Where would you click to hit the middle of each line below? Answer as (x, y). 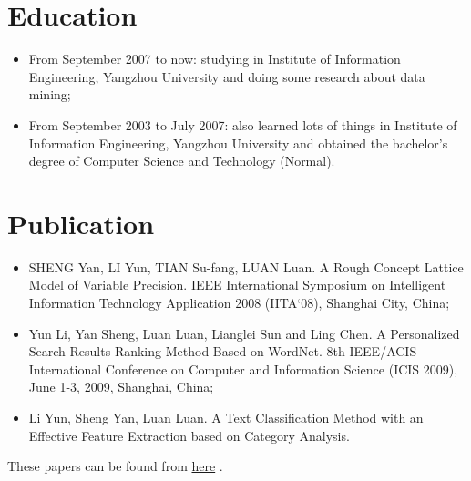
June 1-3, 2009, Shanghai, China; (121, 387)
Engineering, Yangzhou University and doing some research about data (227, 76)
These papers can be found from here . (115, 466)
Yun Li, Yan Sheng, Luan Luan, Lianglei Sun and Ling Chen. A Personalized (244, 333)
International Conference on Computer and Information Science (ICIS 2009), (243, 368)
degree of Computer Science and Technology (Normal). (182, 161)
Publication (81, 223)
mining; (50, 94)
